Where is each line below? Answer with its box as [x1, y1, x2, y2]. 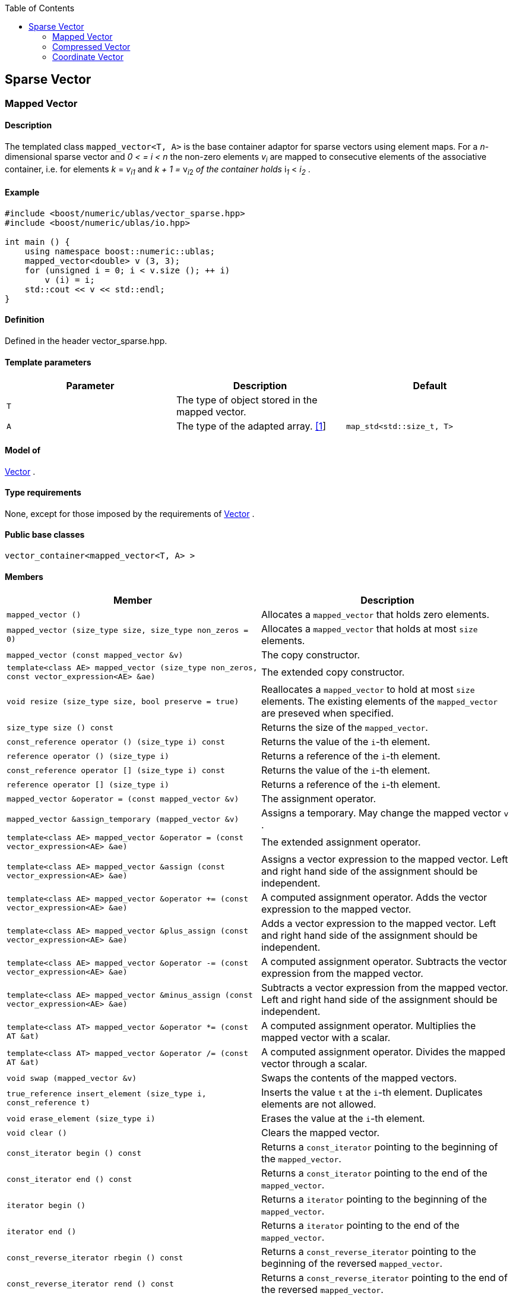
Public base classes [5, 529, 85, 540]
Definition [5, 314, 45, 325]
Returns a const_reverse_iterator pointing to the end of [261, 1272, 508, 1284]
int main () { [5, 237, 70, 247]
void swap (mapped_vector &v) [7, 1073, 137, 1083]
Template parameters [5, 357, 91, 367]
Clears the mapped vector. [261, 1127, 380, 1139]
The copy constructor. [261, 649, 360, 661]
